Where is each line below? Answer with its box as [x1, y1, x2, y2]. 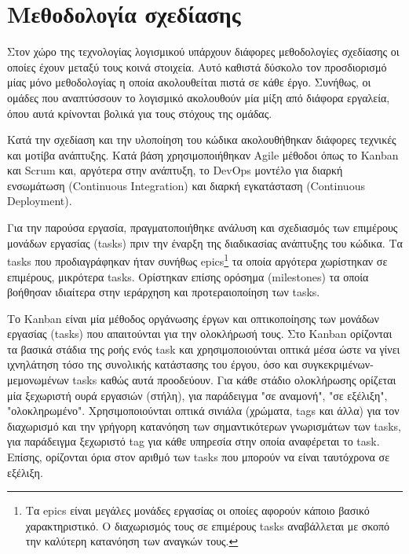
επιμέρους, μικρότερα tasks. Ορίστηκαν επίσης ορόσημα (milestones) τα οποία [7, 268, 369, 284]
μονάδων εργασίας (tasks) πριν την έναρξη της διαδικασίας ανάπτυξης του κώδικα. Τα [7, 234, 403, 251]
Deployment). [7, 193, 72, 209]
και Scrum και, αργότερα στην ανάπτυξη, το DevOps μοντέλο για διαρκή [7, 162, 343, 178]
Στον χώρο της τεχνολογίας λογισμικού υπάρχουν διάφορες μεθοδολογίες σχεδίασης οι [7, 43, 400, 60]
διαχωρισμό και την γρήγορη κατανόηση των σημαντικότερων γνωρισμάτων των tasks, [7, 417, 401, 434]
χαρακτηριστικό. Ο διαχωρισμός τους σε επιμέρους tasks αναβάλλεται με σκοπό [25, 517, 390, 534]
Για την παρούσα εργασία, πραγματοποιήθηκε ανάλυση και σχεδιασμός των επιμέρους [7, 219, 398, 236]
